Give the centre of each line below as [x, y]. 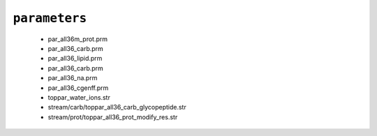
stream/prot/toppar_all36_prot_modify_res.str [113, 117]
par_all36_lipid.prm [75, 59]
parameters [50, 18]
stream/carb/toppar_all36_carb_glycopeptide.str [117, 107]
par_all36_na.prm [73, 78]
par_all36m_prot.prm [78, 39]
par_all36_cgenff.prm [78, 88]
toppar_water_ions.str [79, 97]
